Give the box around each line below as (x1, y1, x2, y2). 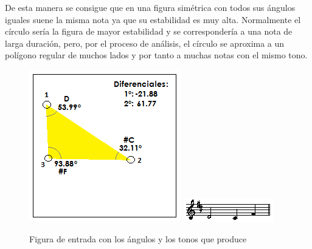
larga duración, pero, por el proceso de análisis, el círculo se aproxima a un (5, 36, 285, 49)
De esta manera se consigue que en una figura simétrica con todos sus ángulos (5, 1, 296, 13)
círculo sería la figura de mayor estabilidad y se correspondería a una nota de (5, 25, 293, 38)
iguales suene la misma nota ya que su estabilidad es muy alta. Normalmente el (5, 13, 301, 26)
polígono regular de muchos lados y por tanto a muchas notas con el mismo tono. (5, 49, 308, 61)
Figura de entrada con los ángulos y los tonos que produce (29, 232, 247, 245)
